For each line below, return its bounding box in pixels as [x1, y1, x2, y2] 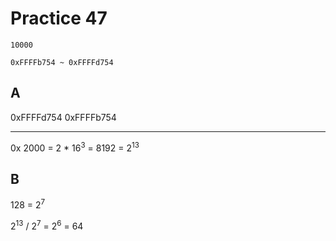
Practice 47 [10, 7, 108, 30]
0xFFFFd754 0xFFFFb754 [10, 111, 117, 123]
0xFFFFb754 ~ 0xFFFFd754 [10, 57, 114, 67]
